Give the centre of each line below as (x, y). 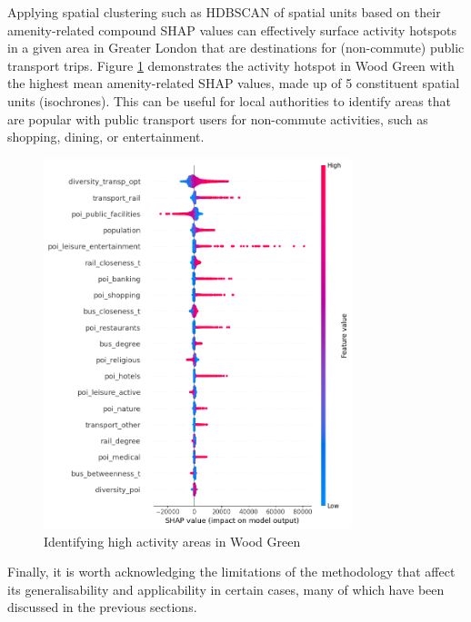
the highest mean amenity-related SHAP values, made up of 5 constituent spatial (234, 83)
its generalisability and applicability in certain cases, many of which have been (226, 589)
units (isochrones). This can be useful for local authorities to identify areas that (229, 100)
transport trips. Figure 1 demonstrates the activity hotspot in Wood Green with (231, 65)
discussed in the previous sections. (102, 607)
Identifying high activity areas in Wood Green (172, 541)
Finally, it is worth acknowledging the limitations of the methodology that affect (231, 572)
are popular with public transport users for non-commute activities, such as (218, 118)
